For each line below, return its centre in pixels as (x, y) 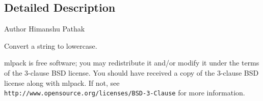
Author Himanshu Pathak (45, 29)
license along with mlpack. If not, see (62, 82)
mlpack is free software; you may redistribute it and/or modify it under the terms (132, 63)
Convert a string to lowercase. (51, 45)
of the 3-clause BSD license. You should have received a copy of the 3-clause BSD (131, 72)
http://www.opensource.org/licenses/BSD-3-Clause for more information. (125, 93)
